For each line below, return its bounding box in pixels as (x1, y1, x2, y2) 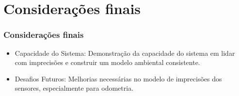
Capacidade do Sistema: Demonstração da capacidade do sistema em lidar (15, 48, 235, 58)
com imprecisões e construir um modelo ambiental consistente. (15, 57, 200, 67)
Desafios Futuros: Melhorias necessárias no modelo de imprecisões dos (15, 73, 222, 83)
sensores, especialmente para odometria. (15, 83, 134, 93)
